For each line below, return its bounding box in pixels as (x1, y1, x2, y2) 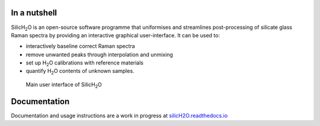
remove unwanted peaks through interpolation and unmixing (25, 51, 173, 58)
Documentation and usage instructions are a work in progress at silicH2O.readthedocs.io (11, 112, 228, 119)
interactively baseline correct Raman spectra (25, 43, 136, 50)
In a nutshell (11, 8, 57, 18)
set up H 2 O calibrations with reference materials (25, 59, 143, 67)
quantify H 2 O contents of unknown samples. (25, 67, 135, 76)
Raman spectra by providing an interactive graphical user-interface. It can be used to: (11, 31, 220, 38)
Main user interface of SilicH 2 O (25, 80, 102, 89)
